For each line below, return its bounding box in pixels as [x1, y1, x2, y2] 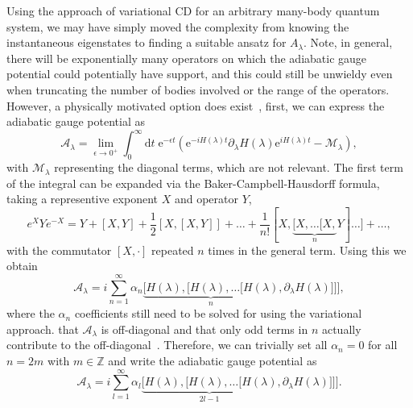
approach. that [6, 320, 79, 337]
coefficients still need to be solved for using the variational [74, 305, 362, 322]
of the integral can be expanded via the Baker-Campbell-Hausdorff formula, [6, 174, 380, 191]
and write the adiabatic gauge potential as [108, 352, 317, 368]
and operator [174, 190, 238, 207]
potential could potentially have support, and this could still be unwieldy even [6, 65, 393, 82]
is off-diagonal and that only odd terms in [101, 320, 308, 337]
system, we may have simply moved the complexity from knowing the [6, 18, 349, 35]
